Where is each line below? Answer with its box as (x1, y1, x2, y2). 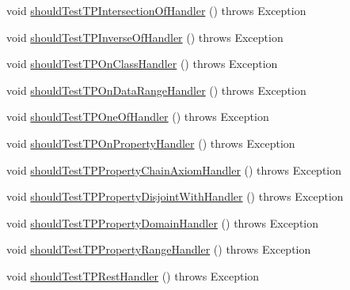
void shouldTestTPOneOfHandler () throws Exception (6, 108, 269, 125)
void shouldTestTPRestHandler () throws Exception (6, 267, 260, 284)
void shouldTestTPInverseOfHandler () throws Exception (6, 28, 283, 45)
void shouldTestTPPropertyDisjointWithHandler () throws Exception (6, 188, 344, 205)
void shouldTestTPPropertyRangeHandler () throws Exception (6, 241, 311, 258)
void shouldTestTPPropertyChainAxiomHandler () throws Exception (6, 161, 341, 178)
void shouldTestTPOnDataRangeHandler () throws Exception (6, 81, 306, 98)
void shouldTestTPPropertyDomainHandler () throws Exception (6, 214, 319, 231)
